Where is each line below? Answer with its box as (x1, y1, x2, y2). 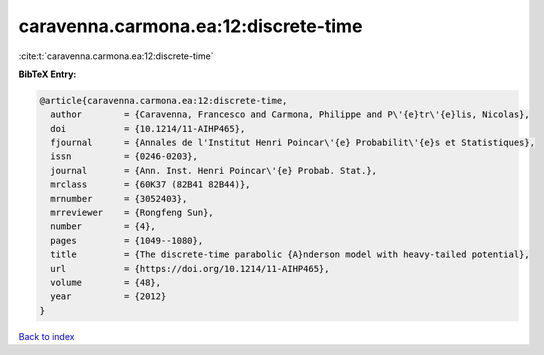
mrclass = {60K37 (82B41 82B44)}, (50, 179, 251, 190)
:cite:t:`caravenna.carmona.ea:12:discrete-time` (18, 50, 214, 62)
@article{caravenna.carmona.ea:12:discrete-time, (39, 95, 288, 106)
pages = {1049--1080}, (50, 235, 204, 246)
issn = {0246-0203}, (50, 151, 199, 162)
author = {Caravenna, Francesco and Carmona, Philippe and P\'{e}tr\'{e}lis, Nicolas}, (50, 109, 530, 120)
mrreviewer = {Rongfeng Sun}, (50, 207, 214, 219)
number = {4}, (50, 221, 157, 232)
